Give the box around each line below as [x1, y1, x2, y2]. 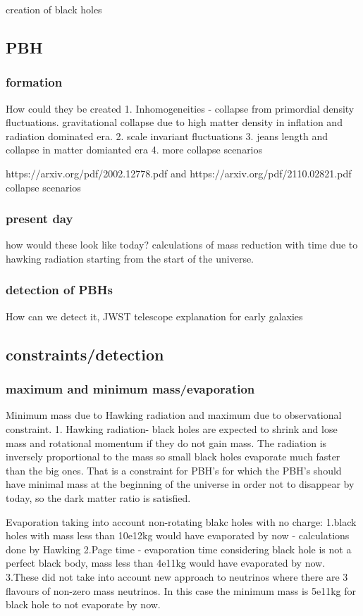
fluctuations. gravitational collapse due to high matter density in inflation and [6, 115, 343, 130]
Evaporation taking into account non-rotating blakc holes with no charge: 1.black [6, 514, 357, 529]
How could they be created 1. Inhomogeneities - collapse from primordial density [6, 101, 355, 115]
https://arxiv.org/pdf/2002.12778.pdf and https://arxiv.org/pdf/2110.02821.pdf [6, 165, 352, 180]
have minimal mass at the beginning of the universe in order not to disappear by [6, 477, 355, 491]
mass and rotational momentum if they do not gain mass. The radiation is [6, 435, 327, 450]
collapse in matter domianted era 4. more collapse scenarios [6, 142, 263, 157]
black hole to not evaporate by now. [6, 597, 161, 612]
